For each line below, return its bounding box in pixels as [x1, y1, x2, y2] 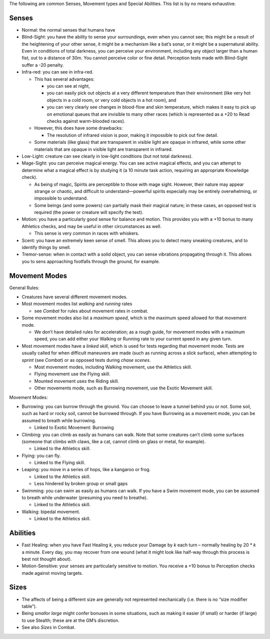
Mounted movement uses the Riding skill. [34, 378, 119, 384]
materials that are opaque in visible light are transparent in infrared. [34, 146, 173, 152]
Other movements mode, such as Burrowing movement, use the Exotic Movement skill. [34, 385, 213, 391]
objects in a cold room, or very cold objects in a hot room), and [46, 97, 176, 103]
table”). [21, 603, 37, 609]
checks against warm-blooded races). [46, 118, 125, 124]
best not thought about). [21, 556, 72, 562]
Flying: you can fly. [21, 453, 61, 459]
